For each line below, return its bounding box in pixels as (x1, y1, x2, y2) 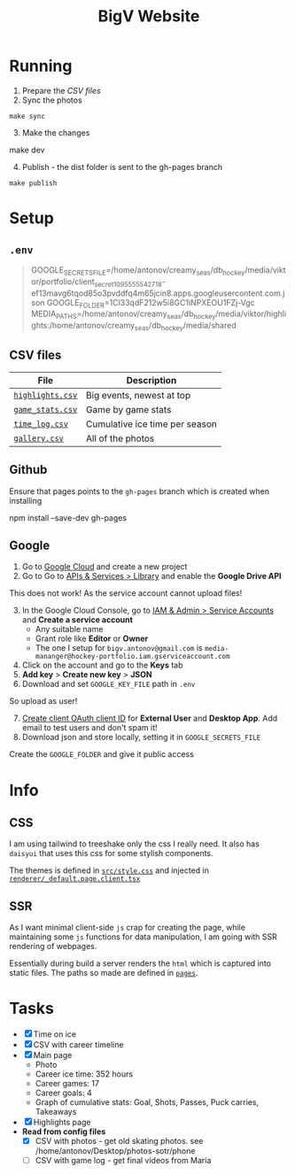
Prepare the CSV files (21, 85, 101, 96)
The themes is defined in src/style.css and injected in (9, 865, 210, 876)
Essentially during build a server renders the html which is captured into (9, 958, 272, 969)
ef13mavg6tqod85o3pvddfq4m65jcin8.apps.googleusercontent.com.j (30, 288, 285, 298)
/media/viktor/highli (215, 308, 286, 320)
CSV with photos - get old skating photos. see (35, 1136, 204, 1147)
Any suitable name (35, 624, 104, 635)
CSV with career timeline (33, 1039, 124, 1050)
